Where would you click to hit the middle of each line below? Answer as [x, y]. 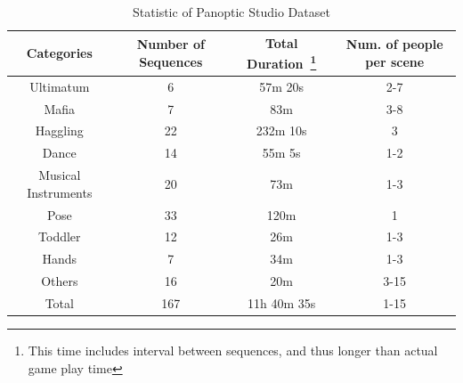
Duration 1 [282, 62]
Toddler [60, 236]
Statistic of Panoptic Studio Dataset [231, 12]
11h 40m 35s [282, 302]
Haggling [59, 130]
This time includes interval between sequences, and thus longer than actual [233, 350]
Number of [171, 44]
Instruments [60, 192]
